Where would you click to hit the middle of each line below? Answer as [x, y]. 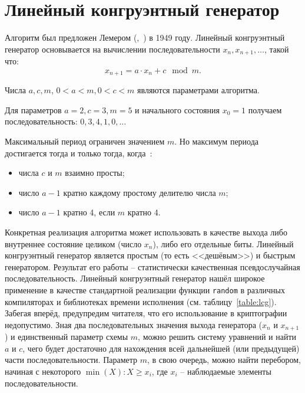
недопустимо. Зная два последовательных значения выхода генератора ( [134, 324]
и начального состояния [177, 109]
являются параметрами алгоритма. [198, 90]
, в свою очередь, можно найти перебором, [224, 360]
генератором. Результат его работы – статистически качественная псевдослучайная [152, 266]
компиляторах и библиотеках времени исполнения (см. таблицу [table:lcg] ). [141, 301]
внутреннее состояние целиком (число [73, 243]
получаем [265, 109]
